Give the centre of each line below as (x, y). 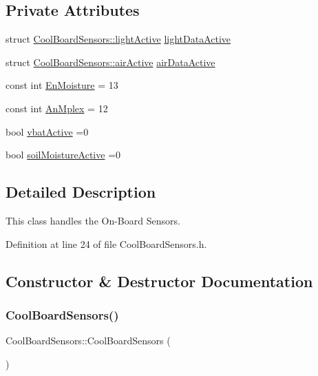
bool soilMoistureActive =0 (63, 155)
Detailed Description (81, 192)
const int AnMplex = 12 (57, 108)
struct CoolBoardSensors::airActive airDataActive (110, 62)
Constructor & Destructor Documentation (159, 281)
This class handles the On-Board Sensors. (93, 220)
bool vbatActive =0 (47, 131)
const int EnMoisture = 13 (62, 85)
